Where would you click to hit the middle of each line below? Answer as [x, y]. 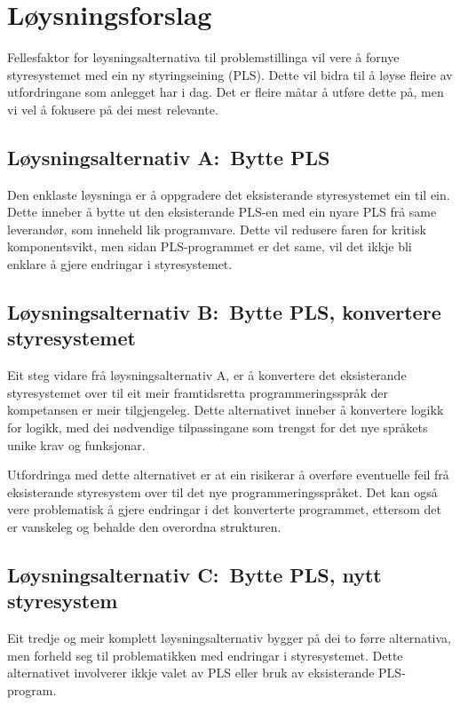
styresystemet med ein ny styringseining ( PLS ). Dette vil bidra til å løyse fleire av [230, 74]
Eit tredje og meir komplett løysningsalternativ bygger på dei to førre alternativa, [229, 638]
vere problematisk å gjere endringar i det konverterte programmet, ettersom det [224, 509]
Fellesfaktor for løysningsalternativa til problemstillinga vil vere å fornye [203, 57]
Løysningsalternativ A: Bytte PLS [169, 157]
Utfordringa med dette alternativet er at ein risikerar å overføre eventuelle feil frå [228, 475]
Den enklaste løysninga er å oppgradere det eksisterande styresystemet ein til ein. [229, 194]
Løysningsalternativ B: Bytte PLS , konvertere [224, 312]
